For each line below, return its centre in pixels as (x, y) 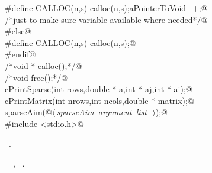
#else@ (18, 31)
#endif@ (20, 54)
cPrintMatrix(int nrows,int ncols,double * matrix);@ (99, 100)
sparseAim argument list (102, 112)
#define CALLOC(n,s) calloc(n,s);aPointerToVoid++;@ (106, 8)
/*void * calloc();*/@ (44, 65)
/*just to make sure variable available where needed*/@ (106, 19)
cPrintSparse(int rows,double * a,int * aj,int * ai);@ (99, 89)
